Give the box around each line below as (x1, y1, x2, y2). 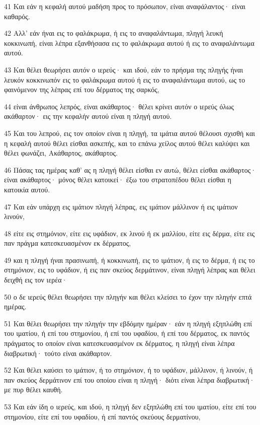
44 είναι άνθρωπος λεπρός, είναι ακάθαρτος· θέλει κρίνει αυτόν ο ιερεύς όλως (4, 101, 234, 111)
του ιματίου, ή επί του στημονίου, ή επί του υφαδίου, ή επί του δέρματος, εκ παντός (4, 328, 249, 338)
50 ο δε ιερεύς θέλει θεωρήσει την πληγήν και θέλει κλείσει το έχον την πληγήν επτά (4, 291, 252, 302)
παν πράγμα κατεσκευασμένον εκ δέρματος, (4, 238, 131, 248)
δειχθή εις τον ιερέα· (4, 274, 67, 285)
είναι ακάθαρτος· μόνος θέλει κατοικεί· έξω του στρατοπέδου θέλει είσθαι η (4, 174, 231, 185)
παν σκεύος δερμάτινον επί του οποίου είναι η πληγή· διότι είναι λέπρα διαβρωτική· (4, 374, 255, 385)
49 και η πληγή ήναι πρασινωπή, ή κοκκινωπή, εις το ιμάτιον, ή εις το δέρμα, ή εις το (4, 254, 255, 265)
